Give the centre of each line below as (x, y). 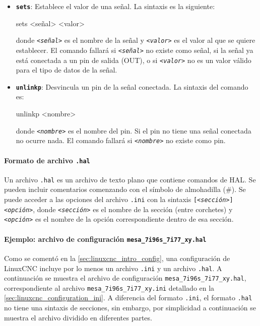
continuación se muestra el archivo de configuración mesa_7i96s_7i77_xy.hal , (125, 278)
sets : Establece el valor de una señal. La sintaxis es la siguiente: (115, 6)
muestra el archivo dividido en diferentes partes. (78, 317)
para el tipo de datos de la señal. (67, 70)
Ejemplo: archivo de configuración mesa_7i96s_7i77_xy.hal (105, 239)
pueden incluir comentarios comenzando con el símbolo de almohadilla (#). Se (125, 189)
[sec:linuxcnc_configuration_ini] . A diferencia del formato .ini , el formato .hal (128, 298)
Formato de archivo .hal (47, 160)
